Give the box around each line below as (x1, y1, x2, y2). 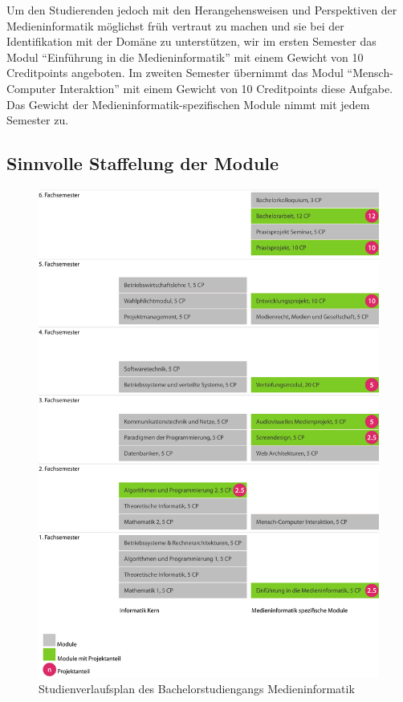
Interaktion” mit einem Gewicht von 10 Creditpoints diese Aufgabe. (59, 79, 393, 96)
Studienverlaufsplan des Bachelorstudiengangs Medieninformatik (39, 680, 355, 697)
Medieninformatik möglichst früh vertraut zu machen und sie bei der (6, 17, 344, 34)
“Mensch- (347, 64, 393, 81)
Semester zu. (6, 112, 69, 128)
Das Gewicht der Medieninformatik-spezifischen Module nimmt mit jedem (6, 95, 370, 112)
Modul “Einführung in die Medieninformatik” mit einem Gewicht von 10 (6, 48, 364, 65)
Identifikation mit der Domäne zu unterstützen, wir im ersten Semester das (6, 33, 377, 50)
